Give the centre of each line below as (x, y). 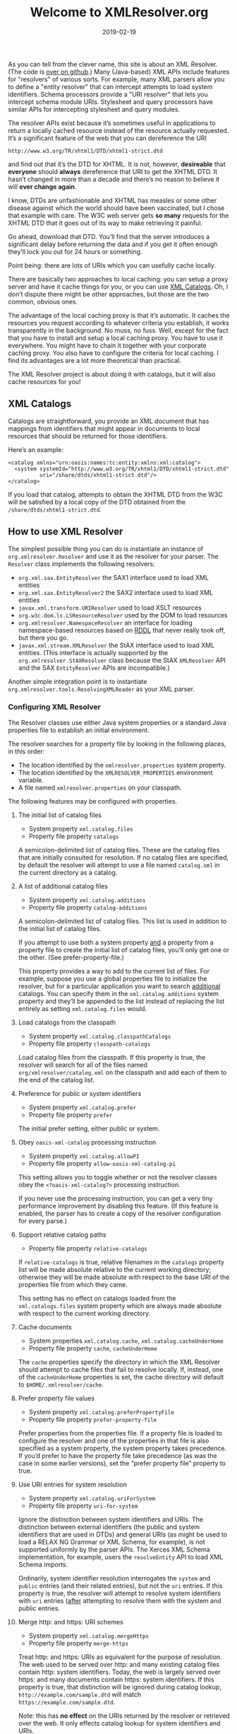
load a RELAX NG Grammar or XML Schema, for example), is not (111, 1542)
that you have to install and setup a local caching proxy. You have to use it (115, 337)
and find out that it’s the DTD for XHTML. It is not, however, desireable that (117, 164)
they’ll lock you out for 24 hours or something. (75, 251)
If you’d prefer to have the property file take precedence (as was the (117, 1455)
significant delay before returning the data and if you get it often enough (113, 244)
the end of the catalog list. (56, 1080)
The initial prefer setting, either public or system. (89, 1128)
